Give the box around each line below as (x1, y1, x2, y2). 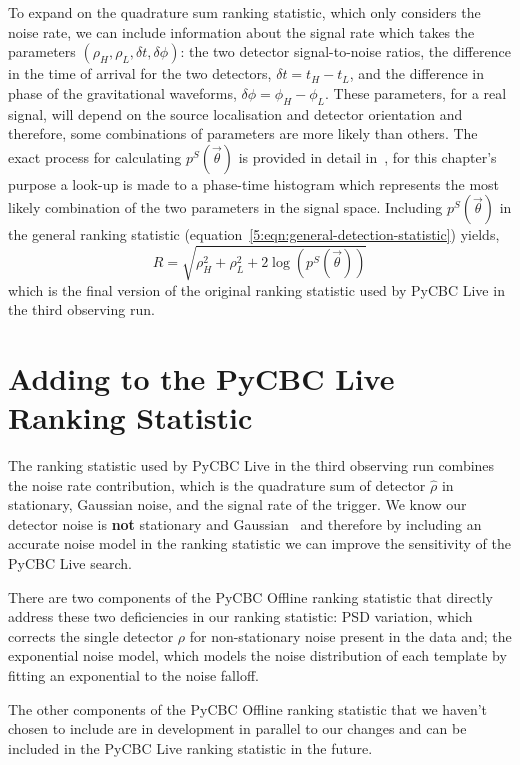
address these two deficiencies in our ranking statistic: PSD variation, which (8, 606, 473, 627)
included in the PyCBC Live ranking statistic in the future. (8, 737, 373, 758)
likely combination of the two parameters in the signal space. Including (8, 197, 443, 218)
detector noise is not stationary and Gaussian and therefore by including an (8, 513, 482, 534)
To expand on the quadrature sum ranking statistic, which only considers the (8, 2, 481, 22)
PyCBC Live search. (8, 552, 132, 573)
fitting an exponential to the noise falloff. (8, 664, 259, 685)
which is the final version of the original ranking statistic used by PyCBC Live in (8, 279, 505, 300)
